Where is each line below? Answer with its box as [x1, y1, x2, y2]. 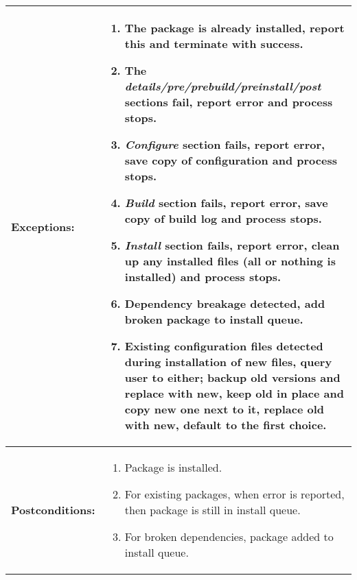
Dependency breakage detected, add [124, 295, 325, 311]
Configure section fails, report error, [124, 136, 325, 152]
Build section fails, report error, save [124, 195, 328, 210]
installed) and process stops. [124, 269, 281, 285]
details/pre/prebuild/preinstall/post [124, 78, 321, 94]
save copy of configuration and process [124, 152, 337, 168]
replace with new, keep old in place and [124, 385, 344, 401]
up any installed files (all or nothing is [124, 253, 336, 269]
